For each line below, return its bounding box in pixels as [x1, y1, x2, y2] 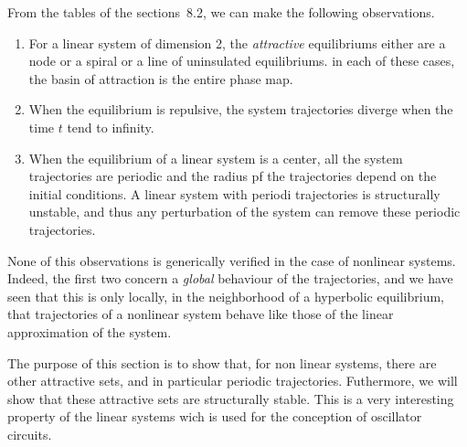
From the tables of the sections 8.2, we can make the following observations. [7, 3, 435, 21]
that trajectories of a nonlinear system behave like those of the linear [7, 304, 394, 324]
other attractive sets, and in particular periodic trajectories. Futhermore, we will [7, 371, 458, 390]
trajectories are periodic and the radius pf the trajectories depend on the [28, 166, 437, 186]
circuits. [7, 424, 52, 443]
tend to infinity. [67, 117, 154, 136]
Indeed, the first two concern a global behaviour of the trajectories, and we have [7, 269, 453, 288]
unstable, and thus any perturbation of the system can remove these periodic [28, 202, 461, 221]
